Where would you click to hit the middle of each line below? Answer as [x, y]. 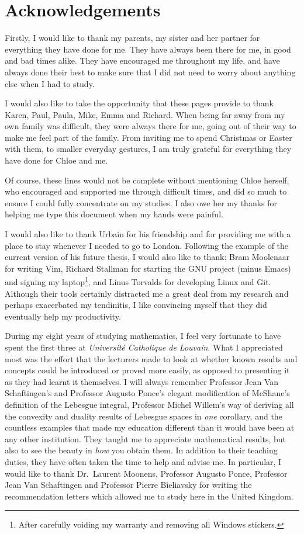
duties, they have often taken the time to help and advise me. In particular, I [143, 461]
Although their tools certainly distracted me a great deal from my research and [147, 293]
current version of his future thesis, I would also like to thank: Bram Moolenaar [147, 257]
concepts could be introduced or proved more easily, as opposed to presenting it [147, 370]
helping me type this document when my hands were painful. [114, 214]
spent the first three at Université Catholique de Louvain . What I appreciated [144, 347]
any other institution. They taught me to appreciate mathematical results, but [146, 438]
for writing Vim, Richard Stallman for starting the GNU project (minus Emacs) [148, 268]
